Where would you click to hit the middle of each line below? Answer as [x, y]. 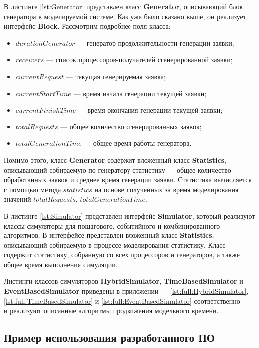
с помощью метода [33, 189]
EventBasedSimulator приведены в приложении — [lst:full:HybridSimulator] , [126, 291]
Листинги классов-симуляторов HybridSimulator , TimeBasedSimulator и [124, 281]
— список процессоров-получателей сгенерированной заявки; [139, 59]
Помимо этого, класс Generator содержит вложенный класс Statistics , [115, 160]
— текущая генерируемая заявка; [116, 76]
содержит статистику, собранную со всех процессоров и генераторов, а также [122, 255]
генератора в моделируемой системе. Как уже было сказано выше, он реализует [125, 16]
